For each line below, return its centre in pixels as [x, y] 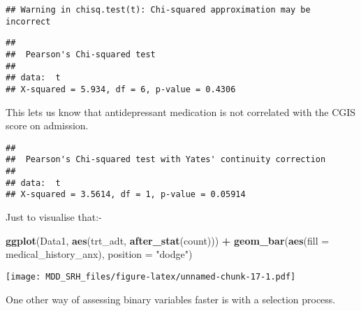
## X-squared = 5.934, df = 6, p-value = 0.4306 [121, 89]
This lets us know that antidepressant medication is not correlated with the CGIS [181, 111]
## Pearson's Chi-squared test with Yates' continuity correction [166, 160]
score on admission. [47, 125]
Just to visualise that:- [54, 217]
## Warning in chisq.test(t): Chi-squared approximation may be [158, 10]
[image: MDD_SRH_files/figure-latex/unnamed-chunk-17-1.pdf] [151, 276]
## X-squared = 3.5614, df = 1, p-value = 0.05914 [126, 195]
